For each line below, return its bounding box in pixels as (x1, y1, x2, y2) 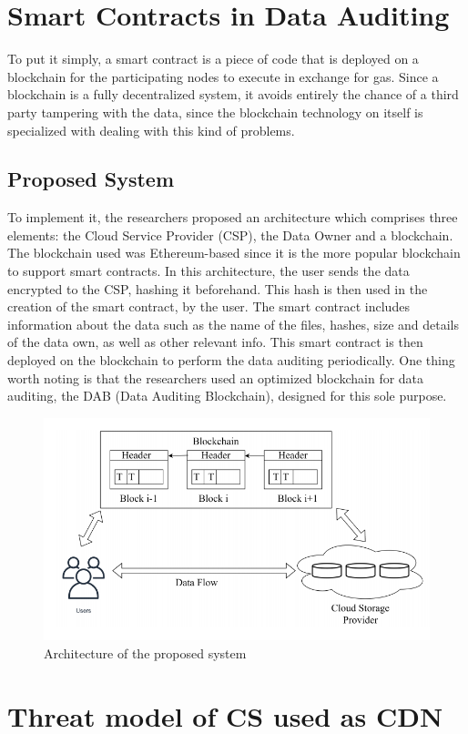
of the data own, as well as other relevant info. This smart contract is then (7, 332, 423, 352)
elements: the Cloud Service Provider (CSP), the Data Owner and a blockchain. (7, 225, 453, 244)
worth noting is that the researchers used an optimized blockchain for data (7, 368, 424, 387)
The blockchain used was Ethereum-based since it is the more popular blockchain (7, 243, 461, 262)
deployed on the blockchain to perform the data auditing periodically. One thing (7, 351, 455, 370)
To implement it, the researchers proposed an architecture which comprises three (7, 208, 458, 227)
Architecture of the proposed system (44, 643, 247, 662)
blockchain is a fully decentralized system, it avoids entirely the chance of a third (7, 85, 459, 104)
